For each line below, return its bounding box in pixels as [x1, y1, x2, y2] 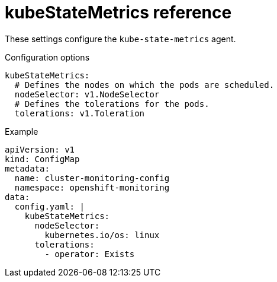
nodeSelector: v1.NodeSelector [14, 89, 160, 99]
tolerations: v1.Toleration [14, 108, 145, 118]
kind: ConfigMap [5, 154, 80, 164]
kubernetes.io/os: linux [44, 230, 160, 240]
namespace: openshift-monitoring [14, 182, 170, 192]
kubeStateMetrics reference [5, 2, 232, 23]
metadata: [5, 163, 50, 173]
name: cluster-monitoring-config [14, 173, 170, 183]
